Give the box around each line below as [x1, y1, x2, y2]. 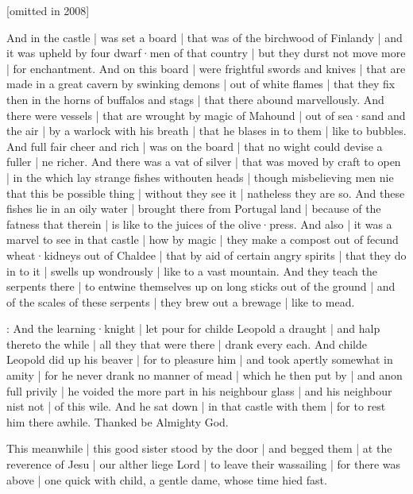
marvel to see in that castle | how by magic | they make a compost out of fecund [6, 231, 399, 248]
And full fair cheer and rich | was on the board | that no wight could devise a [6, 137, 383, 154]
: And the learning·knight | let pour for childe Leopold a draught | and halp [6, 320, 380, 337]
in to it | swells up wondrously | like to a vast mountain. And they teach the [6, 262, 377, 279]
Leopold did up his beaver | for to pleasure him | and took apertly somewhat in [6, 351, 393, 368]
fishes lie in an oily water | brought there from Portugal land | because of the [6, 200, 381, 217]
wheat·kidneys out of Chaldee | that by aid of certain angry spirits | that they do [6, 246, 407, 263]
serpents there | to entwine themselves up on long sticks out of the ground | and [6, 278, 396, 295]
